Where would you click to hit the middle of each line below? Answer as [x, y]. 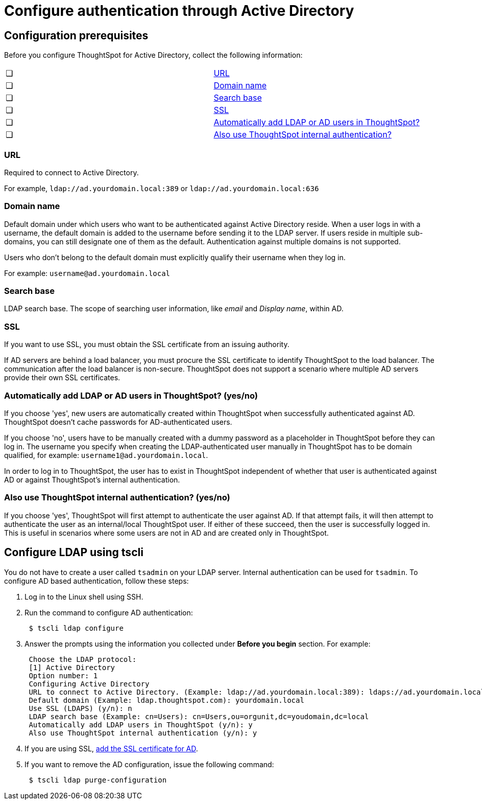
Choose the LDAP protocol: [83, 659]
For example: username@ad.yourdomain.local [87, 273]
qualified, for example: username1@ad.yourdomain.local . [106, 455]
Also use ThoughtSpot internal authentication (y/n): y [143, 733]
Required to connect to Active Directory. [71, 172]
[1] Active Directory [72, 667]
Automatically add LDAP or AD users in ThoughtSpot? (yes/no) [131, 395]
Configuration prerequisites [76, 35]
